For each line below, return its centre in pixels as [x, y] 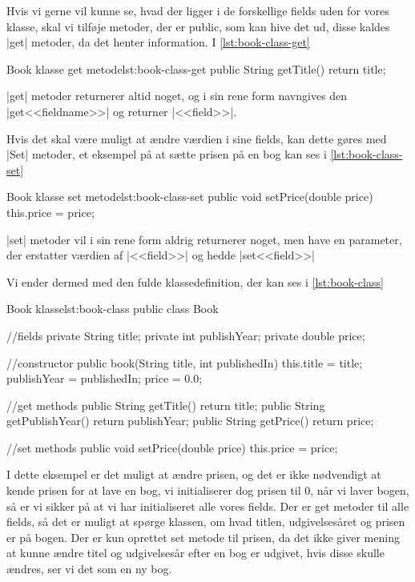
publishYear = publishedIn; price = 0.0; [105, 378]
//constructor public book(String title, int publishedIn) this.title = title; [185, 362]
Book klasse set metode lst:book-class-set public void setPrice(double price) [190, 197]
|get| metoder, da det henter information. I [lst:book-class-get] [158, 42]
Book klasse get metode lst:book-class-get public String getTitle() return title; [196, 68]
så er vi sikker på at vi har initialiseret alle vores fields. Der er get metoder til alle [208, 506]
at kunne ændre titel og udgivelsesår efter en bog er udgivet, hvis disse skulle [195, 553]
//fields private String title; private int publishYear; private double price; [186, 335]
